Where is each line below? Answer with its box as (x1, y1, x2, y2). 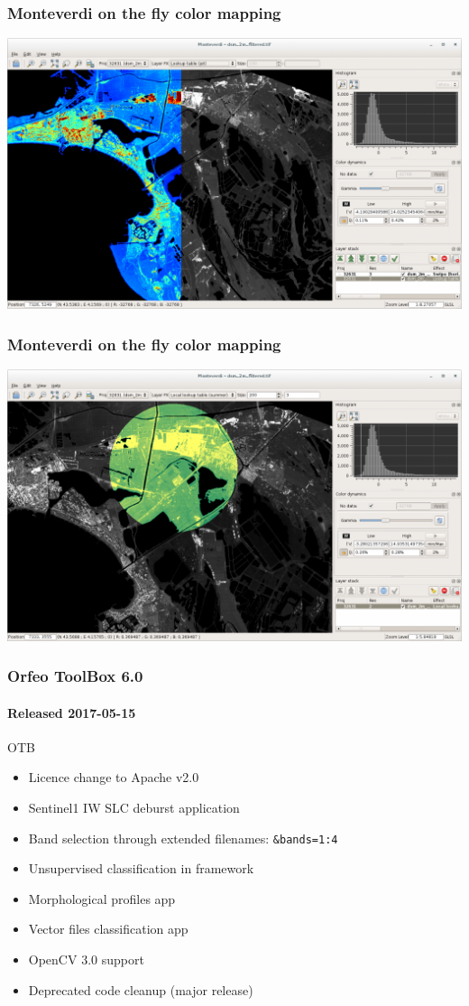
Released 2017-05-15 (7, 703, 136, 722)
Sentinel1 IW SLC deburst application (28, 797, 240, 816)
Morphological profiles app (28, 889, 176, 908)
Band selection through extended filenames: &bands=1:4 (28, 828, 338, 847)
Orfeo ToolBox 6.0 (7, 665, 143, 687)
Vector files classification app (28, 919, 189, 938)
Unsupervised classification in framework (28, 859, 254, 878)
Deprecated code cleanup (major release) (28, 980, 253, 999)
